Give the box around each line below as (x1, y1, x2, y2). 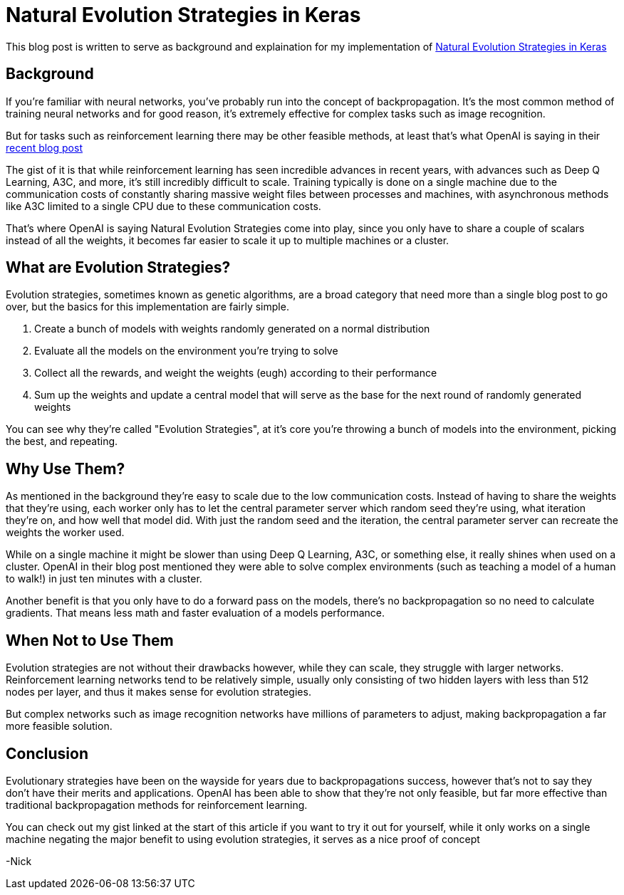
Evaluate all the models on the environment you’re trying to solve (34, 345, 338, 357)
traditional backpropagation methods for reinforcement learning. (6, 798, 308, 811)
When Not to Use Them (6, 631, 174, 649)
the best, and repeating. (6, 435, 118, 448)
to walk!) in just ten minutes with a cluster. (6, 572, 202, 585)
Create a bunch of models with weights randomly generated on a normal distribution (34, 323, 430, 335)
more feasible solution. (6, 720, 113, 733)
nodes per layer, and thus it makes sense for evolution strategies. (6, 686, 311, 698)
